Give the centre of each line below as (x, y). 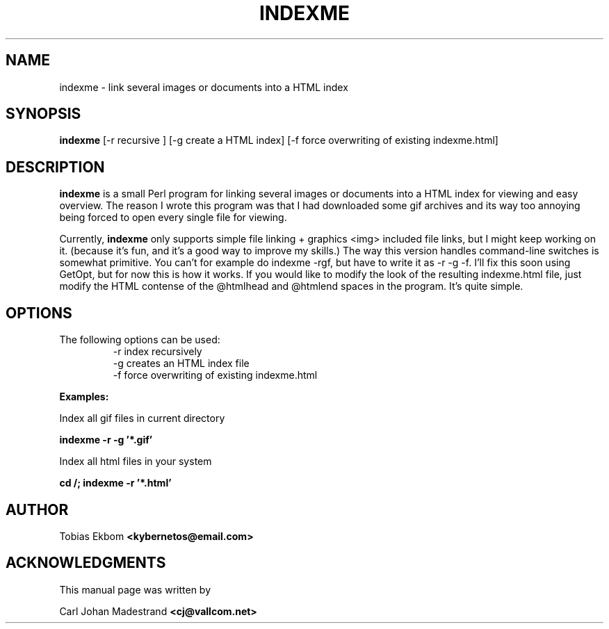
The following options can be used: (140, 340)
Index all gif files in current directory (142, 418)
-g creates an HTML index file (181, 363)
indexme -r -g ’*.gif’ (106, 440)
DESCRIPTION (55, 167)
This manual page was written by (135, 589)
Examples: (84, 397)
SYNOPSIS (43, 114)
